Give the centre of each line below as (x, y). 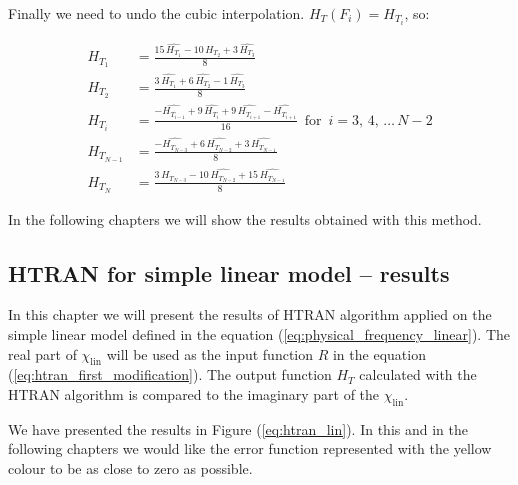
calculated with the (418, 374)
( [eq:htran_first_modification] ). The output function (170, 374)
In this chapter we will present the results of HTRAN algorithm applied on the (250, 314)
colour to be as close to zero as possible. (130, 468)
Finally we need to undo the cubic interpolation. (156, 13)
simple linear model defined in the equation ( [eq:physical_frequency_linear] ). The (259, 334)
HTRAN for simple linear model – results (229, 272)
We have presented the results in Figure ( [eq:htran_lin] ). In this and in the (238, 428)
